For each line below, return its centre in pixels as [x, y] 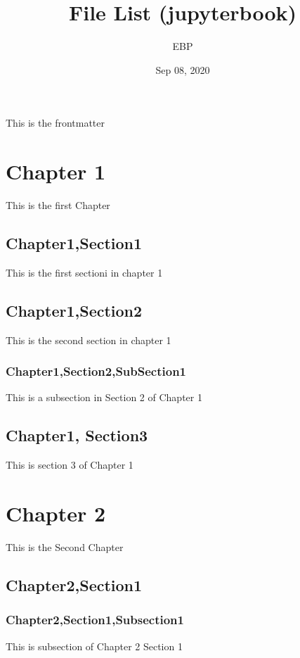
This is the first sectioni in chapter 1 [84, 272]
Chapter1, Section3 [77, 435]
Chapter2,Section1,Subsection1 [95, 620]
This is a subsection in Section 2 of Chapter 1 [104, 397]
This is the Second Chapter [65, 546]
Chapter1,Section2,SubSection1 [96, 371]
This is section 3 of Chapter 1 [70, 465]
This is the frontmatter [56, 123]
